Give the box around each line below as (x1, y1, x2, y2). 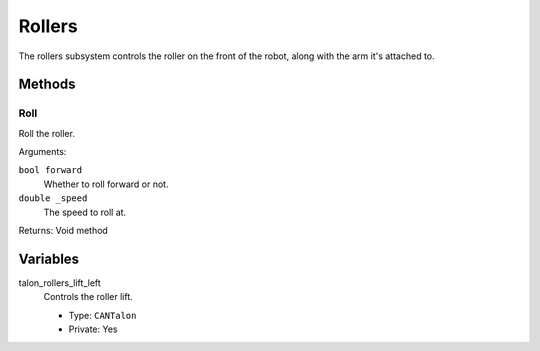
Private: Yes (68, 323, 118, 335)
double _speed (18, 193, 88, 204)
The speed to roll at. (43, 206, 127, 218)
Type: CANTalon (68, 309, 137, 321)
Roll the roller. (18, 127, 75, 139)
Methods (18, 76, 76, 93)
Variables (18, 250, 80, 267)
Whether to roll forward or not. (43, 178, 169, 190)
